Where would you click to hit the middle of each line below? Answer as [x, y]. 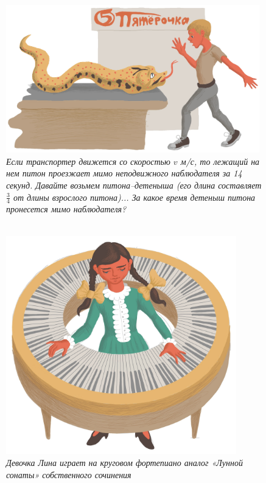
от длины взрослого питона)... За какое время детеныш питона [134, 197]
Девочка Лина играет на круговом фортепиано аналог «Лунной [124, 462]
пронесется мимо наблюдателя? [66, 209]
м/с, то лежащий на [220, 161]
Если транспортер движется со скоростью [88, 161]
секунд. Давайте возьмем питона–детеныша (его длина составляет [134, 185]
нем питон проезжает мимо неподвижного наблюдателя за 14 [124, 173]
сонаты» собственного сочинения [69, 474]
